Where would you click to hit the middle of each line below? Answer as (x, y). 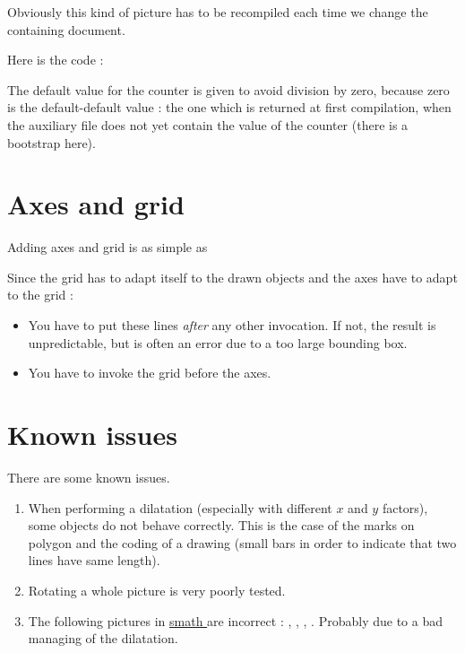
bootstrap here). (52, 142)
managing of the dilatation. (103, 638)
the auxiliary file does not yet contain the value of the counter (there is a (208, 124)
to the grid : (40, 295)
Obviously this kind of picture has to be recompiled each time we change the (218, 12)
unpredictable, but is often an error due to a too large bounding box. (218, 342)
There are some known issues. (89, 477)
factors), (405, 507)
